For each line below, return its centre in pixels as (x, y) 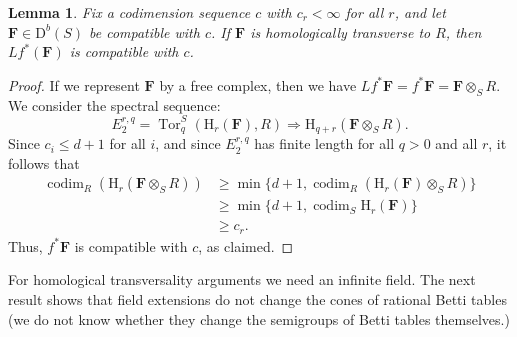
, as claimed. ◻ (246, 245)
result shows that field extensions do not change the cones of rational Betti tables (257, 299)
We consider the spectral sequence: (114, 104)
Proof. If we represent (74, 84)
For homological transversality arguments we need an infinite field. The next (242, 279)
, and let (420, 12)
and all (456, 143)
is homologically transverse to (340, 31)
